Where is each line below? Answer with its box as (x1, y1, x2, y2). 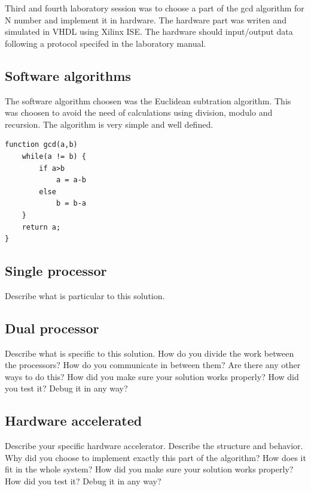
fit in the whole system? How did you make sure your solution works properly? (5, 463, 294, 475)
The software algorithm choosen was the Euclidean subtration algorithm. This (5, 94, 291, 107)
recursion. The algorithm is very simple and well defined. (5, 118, 214, 130)
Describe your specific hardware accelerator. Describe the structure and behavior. (5, 439, 303, 452)
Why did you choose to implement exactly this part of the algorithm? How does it (5, 451, 306, 463)
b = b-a (56, 199, 87, 208)
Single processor (5, 261, 107, 280)
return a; (22, 222, 61, 231)
